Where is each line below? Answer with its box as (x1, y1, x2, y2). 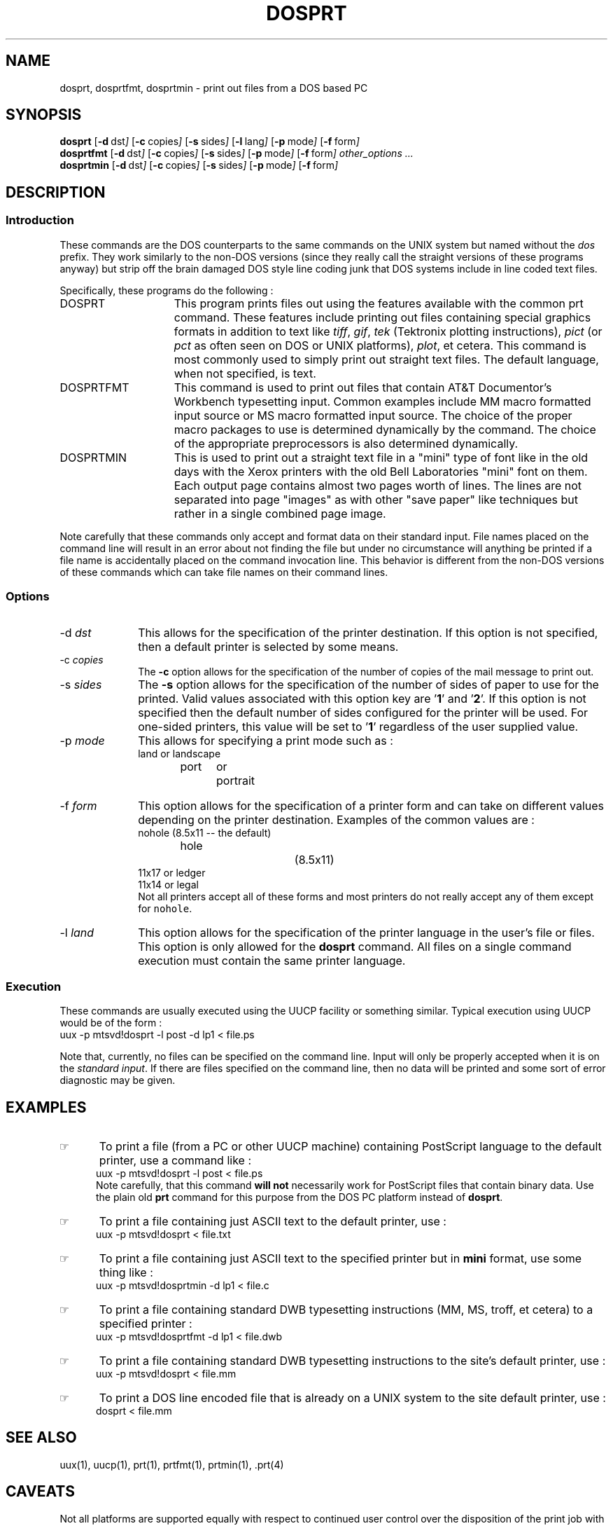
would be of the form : (59, 1017, 162, 1029)
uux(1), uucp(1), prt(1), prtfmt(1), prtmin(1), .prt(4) (59, 1458, 284, 1471)
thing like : (99, 1265, 153, 1279)
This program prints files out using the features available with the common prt (174, 296, 584, 310)
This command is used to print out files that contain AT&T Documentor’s (174, 380, 552, 394)
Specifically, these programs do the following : (59, 284, 274, 296)
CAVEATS (6, 1483, 75, 1501)
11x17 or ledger (138, 867, 206, 879)
